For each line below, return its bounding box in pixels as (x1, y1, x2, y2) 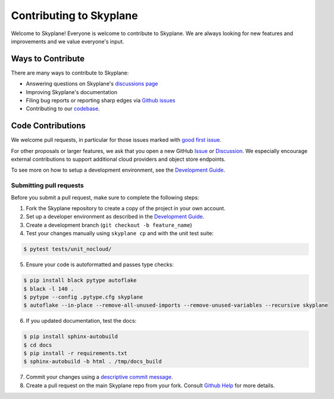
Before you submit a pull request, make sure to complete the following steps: (11, 194, 199, 201)
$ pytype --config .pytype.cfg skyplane (23, 294, 143, 300)
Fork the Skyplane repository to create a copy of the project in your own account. (26, 205, 226, 212)
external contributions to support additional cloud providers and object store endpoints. (11, 155, 226, 163)
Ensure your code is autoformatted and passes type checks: (26, 261, 174, 268)
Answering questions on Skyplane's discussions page (26, 80, 158, 88)
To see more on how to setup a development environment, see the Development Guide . (11, 167, 226, 174)
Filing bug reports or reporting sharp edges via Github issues (26, 97, 176, 104)
